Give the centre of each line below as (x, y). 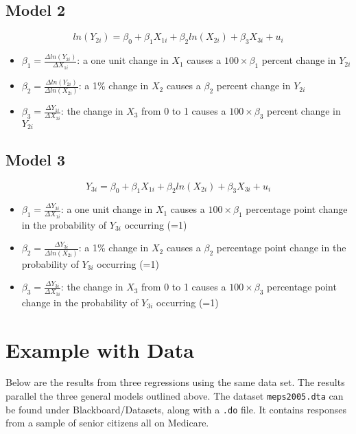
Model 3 (35, 159)
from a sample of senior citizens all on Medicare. (107, 423)
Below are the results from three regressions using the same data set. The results (175, 382)
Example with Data (100, 349)
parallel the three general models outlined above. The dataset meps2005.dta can (175, 396)
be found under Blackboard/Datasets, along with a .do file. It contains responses (176, 409)
